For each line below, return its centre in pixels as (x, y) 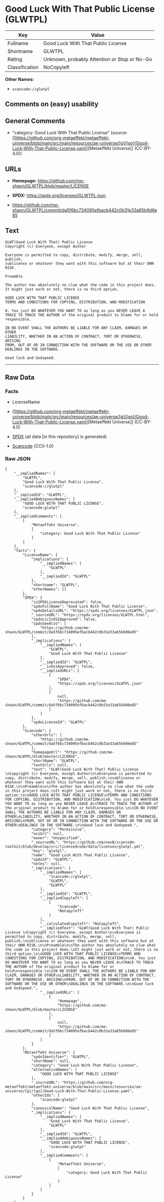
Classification (23, 67)
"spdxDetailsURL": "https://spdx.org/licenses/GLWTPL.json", (95, 611)
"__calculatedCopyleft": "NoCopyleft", (80, 924)
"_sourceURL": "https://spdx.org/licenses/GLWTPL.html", (90, 615)
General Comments (35, 121)
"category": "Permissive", (59, 829)
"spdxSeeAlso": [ (49, 624)
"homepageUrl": (47, 752)
